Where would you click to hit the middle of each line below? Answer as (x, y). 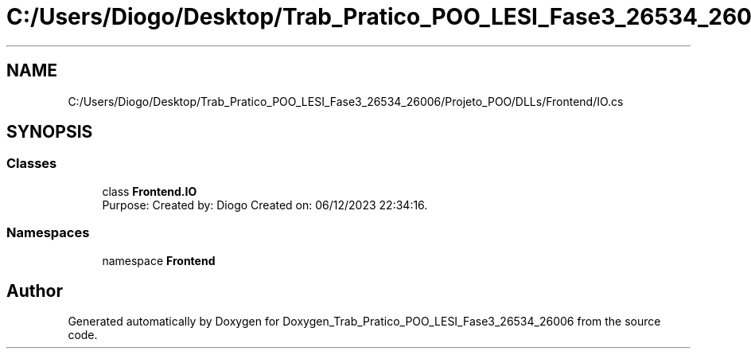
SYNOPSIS (50, 132)
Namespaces (48, 233)
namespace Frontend (159, 260)
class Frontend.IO (150, 191)
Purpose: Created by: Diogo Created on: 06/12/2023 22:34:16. (265, 205)
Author (35, 291)
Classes (32, 164)
